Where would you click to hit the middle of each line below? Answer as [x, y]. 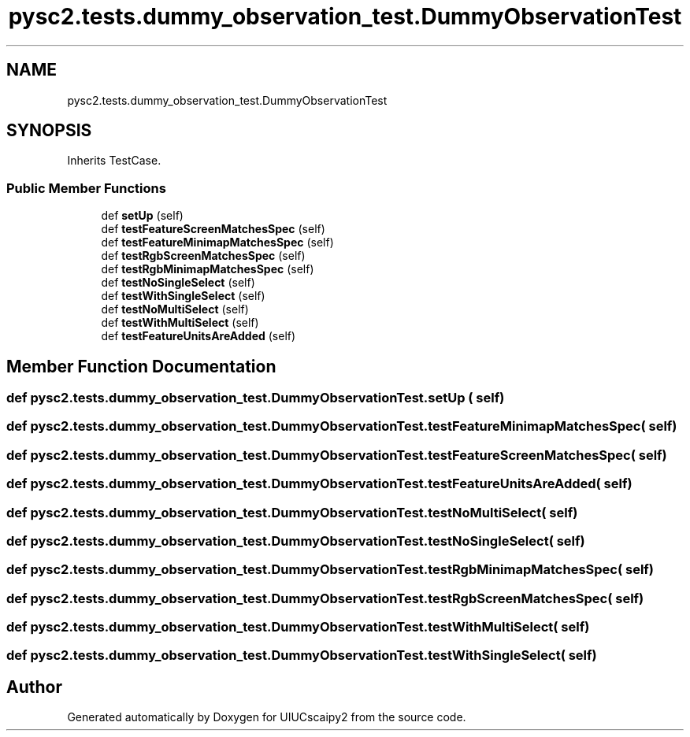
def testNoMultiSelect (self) [175, 309]
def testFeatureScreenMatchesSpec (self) [213, 229]
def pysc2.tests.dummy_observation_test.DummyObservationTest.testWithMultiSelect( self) [298, 627]
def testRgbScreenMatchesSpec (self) [203, 256]
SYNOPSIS [49, 131]
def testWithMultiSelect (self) [180, 323]
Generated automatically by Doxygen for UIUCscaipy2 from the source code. [267, 717]
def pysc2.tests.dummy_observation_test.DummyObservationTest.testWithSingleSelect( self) [302, 656]
